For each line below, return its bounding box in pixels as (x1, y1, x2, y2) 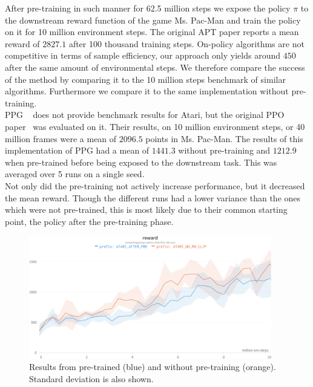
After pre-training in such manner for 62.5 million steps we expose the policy (5, 2, 291, 14)
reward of (5, 37, 40, 50)
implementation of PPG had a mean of (5, 144, 150, 157)
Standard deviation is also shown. (29, 372, 154, 385)
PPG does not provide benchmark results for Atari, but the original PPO (5, 108, 285, 121)
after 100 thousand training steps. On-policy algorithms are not (68, 37, 305, 50)
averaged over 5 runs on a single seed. (5, 167, 145, 180)
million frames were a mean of (5, 132, 117, 145)
